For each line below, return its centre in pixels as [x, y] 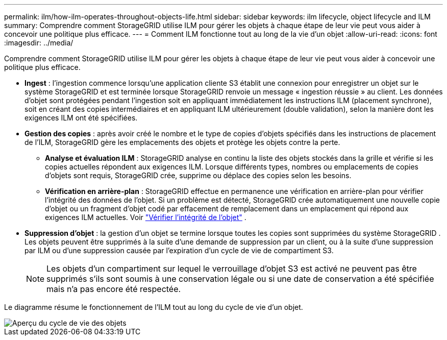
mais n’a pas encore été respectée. [114, 289]
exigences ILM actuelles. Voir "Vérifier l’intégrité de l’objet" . [146, 217]
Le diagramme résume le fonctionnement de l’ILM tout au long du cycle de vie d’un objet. [154, 307]
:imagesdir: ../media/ [39, 43]
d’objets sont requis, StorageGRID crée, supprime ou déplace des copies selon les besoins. [198, 175]
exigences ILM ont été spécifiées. [81, 118]
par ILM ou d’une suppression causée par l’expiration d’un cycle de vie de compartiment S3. [179, 250]
